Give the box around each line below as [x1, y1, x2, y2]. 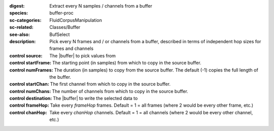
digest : [9, 3, 25, 9]
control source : [9, 52, 43, 58]
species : [9, 10, 28, 16]
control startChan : [9, 81, 49, 87]
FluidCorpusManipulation [49, 17, 102, 23]
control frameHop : [9, 102, 49, 109]
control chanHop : [9, 109, 48, 115]
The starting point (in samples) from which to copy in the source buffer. [52, 60, 201, 66]
